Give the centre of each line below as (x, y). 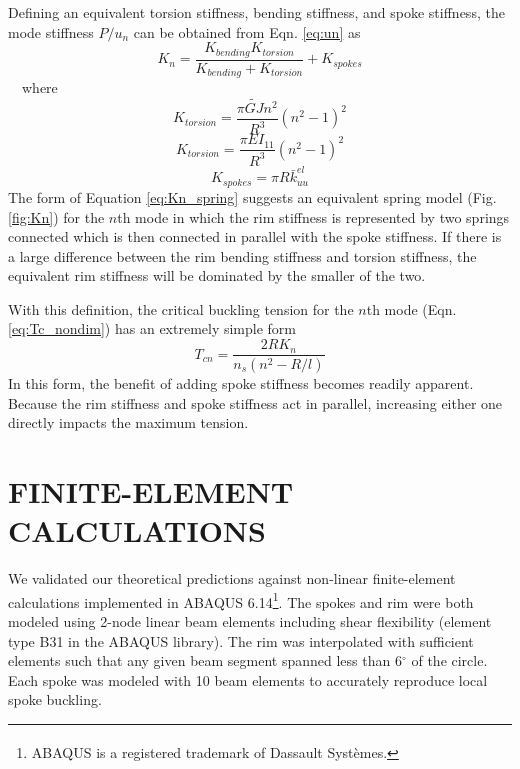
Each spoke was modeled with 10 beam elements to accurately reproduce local (248, 679)
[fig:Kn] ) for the (56, 216)
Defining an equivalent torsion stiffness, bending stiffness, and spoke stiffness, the (256, 12)
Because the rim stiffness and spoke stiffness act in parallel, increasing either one (255, 402)
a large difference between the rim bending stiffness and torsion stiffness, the (242, 255)
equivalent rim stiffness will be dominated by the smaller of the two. (217, 275)
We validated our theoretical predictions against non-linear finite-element (232, 578)
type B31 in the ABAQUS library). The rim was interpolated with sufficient (241, 640)
